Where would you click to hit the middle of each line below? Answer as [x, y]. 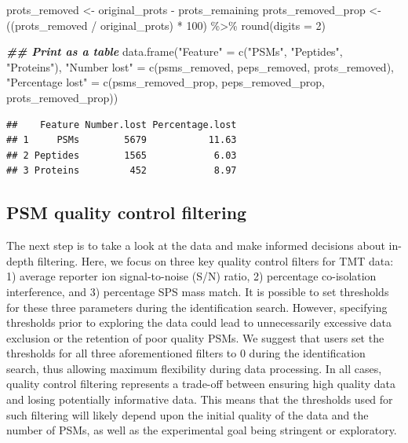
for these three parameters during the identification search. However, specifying [197, 307]
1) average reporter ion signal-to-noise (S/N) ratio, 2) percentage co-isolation [191, 276]
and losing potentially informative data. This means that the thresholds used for [200, 399]
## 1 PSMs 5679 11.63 [122, 140]
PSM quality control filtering [127, 212]
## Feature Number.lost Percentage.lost [122, 124]
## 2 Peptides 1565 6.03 [122, 155]
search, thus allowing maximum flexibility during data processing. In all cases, [194, 368]
